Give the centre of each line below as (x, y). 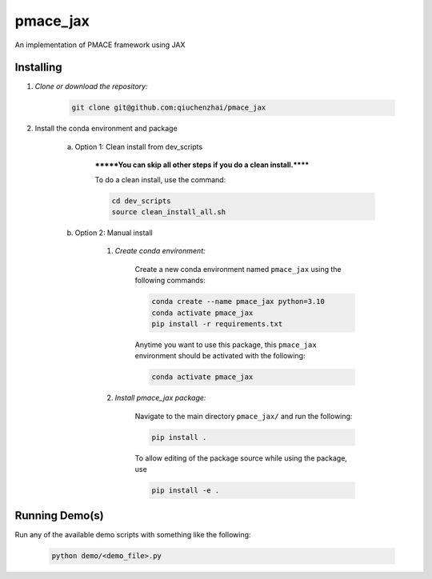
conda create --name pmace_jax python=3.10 (238, 301)
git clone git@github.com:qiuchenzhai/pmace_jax (169, 108)
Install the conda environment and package (106, 129)
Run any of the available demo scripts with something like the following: (133, 535)
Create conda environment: (160, 251)
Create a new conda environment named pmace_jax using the (238, 269)
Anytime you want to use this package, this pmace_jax (226, 345)
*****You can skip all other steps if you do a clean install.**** (202, 165)
